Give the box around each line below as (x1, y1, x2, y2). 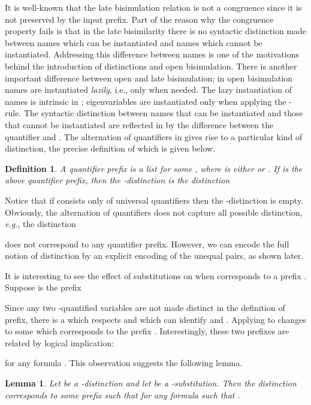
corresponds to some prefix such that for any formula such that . (5, 388, 240, 401)
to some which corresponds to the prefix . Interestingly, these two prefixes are (5, 325, 289, 337)
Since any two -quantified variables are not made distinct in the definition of (5, 301, 285, 314)
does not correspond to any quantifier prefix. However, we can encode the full (5, 237, 289, 250)
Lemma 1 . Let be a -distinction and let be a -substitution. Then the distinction (5, 377, 297, 389)
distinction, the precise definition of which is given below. (5, 142, 216, 155)
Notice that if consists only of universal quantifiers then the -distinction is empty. (5, 194, 304, 206)
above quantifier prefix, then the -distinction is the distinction (5, 174, 230, 186)
